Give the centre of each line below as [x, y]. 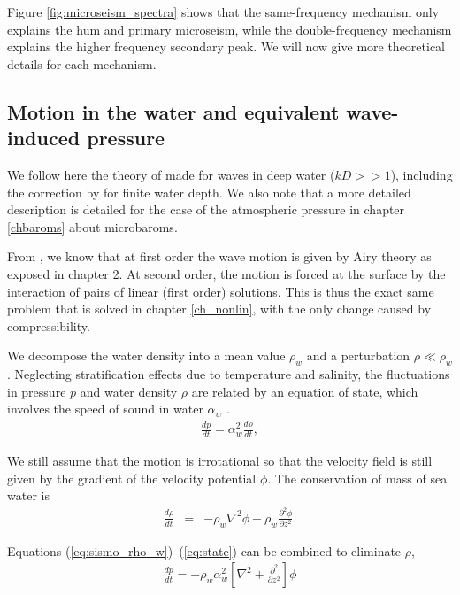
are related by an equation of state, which [305, 391]
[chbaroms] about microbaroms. [92, 226]
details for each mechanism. [82, 63]
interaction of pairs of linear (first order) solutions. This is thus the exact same [221, 291]
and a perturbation [358, 355]
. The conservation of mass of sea [357, 478]
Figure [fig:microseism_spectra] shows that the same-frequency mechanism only [223, 12]
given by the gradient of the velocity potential [132, 478]
